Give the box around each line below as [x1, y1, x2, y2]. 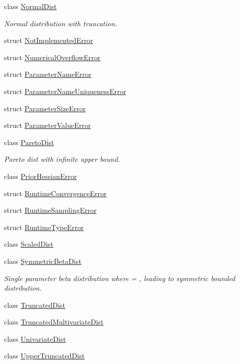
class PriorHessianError [4, 170, 77, 181]
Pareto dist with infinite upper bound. [4, 154, 120, 164]
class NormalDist [4, 1, 57, 11]
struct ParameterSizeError [4, 103, 86, 113]
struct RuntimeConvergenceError [4, 188, 107, 198]
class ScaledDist [4, 239, 54, 249]
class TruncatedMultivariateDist [4, 316, 104, 327]
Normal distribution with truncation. [4, 18, 117, 28]
